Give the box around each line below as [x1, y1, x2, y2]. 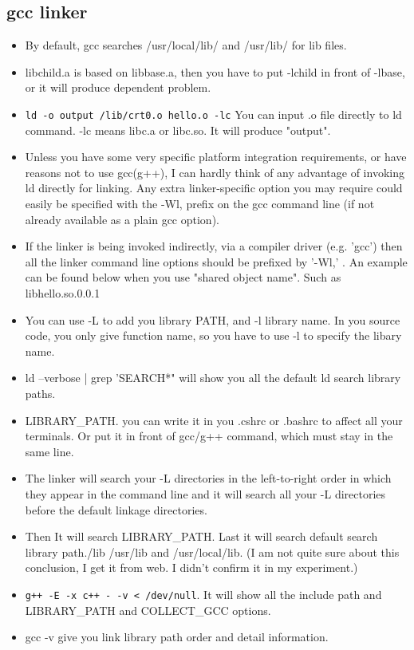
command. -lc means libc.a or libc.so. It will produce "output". [25, 121, 331, 138]
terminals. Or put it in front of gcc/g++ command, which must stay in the [25, 427, 393, 444]
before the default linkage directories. [25, 501, 207, 518]
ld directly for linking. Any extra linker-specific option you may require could [25, 179, 403, 196]
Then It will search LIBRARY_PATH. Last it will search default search [25, 528, 378, 545]
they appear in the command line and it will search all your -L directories [25, 485, 386, 502]
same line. [25, 443, 74, 459]
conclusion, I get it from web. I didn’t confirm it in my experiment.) [25, 559, 358, 576]
